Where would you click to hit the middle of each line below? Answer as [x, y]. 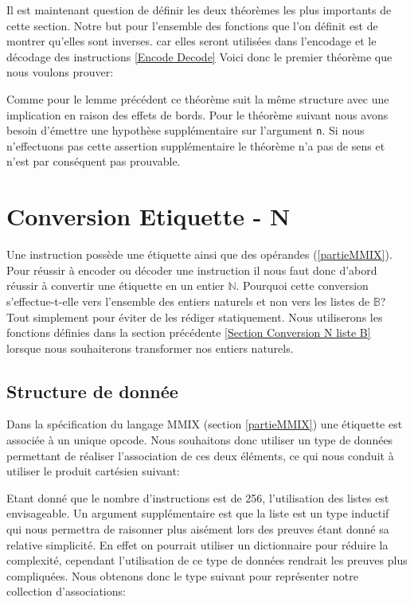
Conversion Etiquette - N [148, 216]
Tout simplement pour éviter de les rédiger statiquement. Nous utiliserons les [195, 317]
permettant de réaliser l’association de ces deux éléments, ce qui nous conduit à [200, 455]
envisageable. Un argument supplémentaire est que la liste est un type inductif [198, 513]
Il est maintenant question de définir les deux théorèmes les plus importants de [199, 10]
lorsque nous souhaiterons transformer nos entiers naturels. [150, 348]
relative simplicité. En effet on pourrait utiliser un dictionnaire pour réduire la [197, 544]
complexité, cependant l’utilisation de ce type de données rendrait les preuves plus [207, 560]
